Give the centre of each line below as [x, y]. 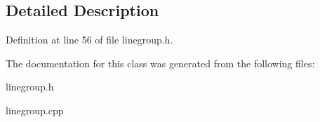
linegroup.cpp [35, 110]
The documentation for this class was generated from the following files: [160, 63]
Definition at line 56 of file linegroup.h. [89, 40]
